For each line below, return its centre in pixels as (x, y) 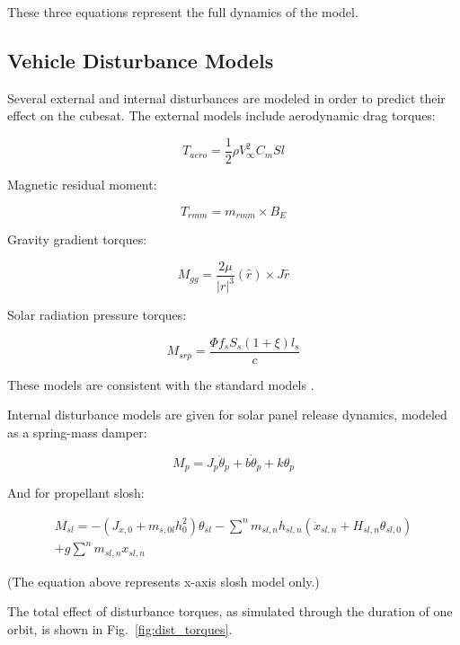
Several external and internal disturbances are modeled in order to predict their (226, 97)
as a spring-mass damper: (77, 432)
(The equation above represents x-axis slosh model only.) (164, 581)
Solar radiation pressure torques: (97, 315)
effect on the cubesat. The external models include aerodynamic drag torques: (221, 115)
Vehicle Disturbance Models (141, 60)
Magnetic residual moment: (82, 185)
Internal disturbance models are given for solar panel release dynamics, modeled (227, 415)
